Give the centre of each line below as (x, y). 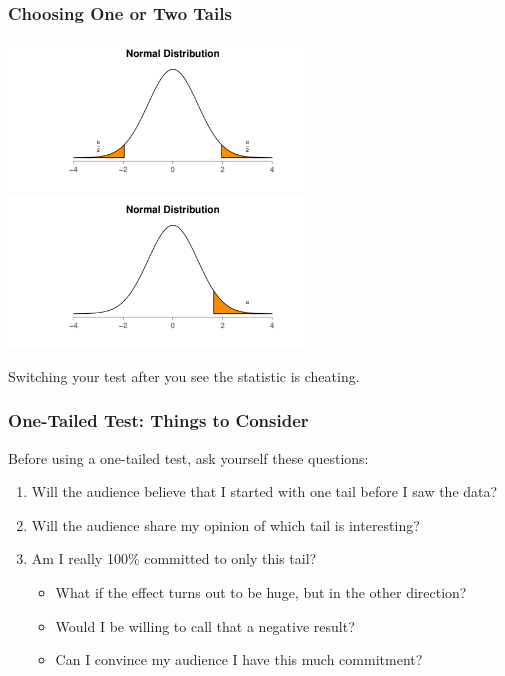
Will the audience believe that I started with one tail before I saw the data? (264, 491)
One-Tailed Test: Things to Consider (158, 420)
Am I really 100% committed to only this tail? (174, 558)
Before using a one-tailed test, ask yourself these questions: (188, 457)
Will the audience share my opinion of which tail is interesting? (225, 524)
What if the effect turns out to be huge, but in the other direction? (261, 591)
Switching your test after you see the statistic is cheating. (184, 375)
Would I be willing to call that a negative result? (205, 625)
